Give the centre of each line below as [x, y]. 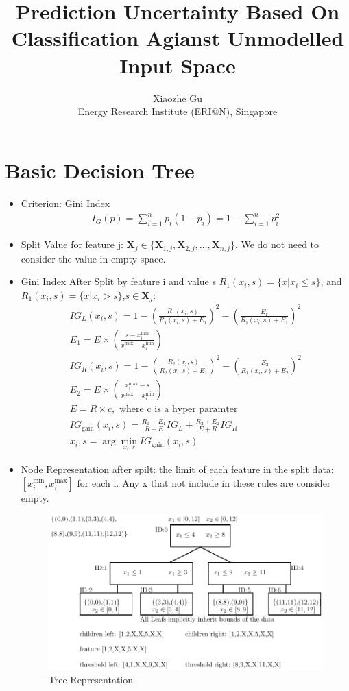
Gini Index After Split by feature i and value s [118, 281]
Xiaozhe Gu [178, 98]
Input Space [178, 65]
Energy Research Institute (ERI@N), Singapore [178, 111]
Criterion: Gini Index [65, 203]
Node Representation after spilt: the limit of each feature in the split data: [177, 469]
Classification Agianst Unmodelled [178, 38]
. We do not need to [277, 244]
